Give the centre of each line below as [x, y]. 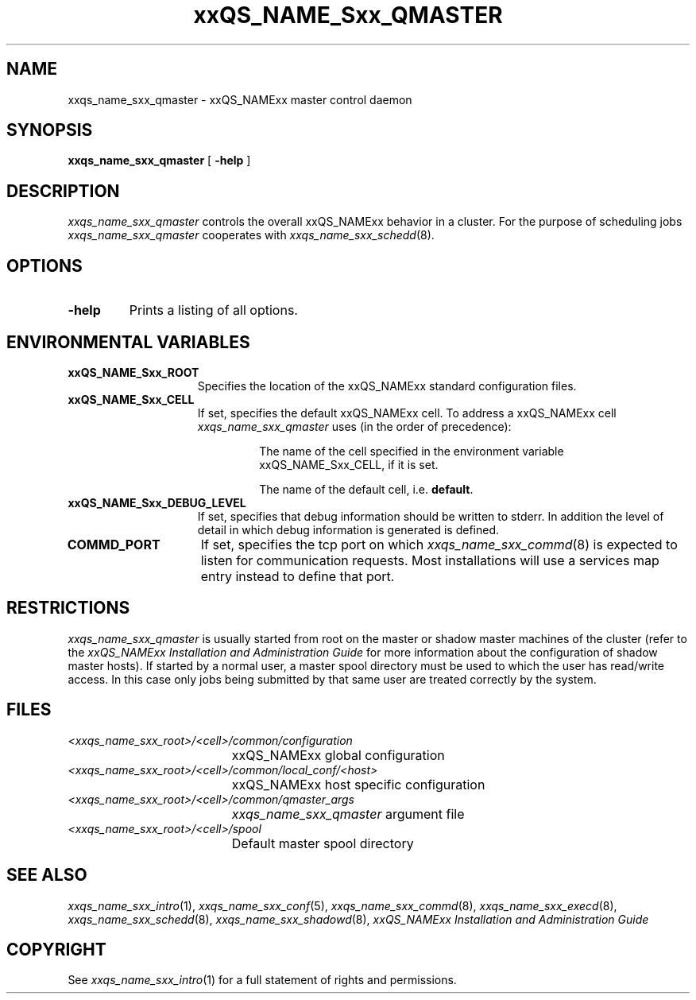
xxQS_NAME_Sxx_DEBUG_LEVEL [157, 502]
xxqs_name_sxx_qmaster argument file [348, 814]
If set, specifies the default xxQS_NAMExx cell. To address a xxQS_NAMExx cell [407, 413]
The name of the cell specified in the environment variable [412, 451]
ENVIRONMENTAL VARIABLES [128, 342]
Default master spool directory [323, 843]
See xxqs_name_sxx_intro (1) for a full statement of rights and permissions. [262, 980]
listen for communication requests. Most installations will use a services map [430, 560]
